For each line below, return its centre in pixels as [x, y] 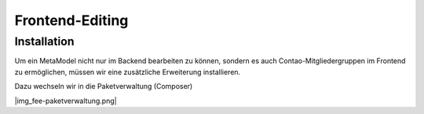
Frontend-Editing [71, 20]
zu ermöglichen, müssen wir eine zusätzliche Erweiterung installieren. [128, 72]
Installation [44, 41]
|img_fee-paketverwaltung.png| [66, 101]
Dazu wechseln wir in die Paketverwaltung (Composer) [104, 87]
